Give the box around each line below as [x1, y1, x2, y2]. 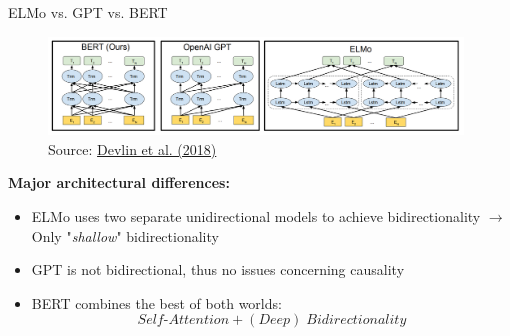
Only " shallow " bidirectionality [31, 225, 219, 246]
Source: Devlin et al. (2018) [48, 138, 217, 159]
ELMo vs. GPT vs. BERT [8, 2, 168, 22]
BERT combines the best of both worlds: [31, 292, 282, 313]
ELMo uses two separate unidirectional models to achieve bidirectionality [31, 206, 481, 227]
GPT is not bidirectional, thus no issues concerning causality [31, 259, 405, 280]
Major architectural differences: [8, 172, 230, 193]
